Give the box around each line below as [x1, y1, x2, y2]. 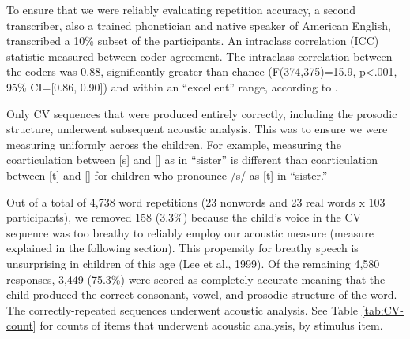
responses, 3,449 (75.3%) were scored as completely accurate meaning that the [6, 270, 386, 287]
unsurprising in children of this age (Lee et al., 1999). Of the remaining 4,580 [6, 255, 380, 271]
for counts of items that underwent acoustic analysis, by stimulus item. [39, 317, 383, 333]
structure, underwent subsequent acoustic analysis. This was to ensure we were [6, 121, 388, 137]
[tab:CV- [361, 301, 404, 318]
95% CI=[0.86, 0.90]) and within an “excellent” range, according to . [6, 78, 338, 95]
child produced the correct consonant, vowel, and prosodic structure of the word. [6, 286, 397, 303]
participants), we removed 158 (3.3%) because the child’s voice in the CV [6, 209, 362, 225]
